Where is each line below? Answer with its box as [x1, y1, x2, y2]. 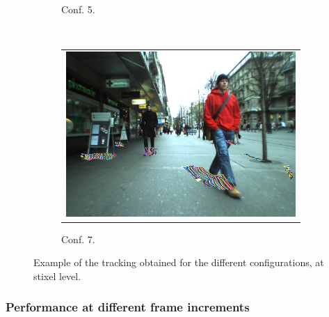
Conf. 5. [61, 2, 95, 16]
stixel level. [33, 268, 81, 283]
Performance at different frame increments [6, 298, 250, 316]
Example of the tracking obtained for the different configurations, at [33, 255, 324, 270]
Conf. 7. [61, 231, 95, 246]
